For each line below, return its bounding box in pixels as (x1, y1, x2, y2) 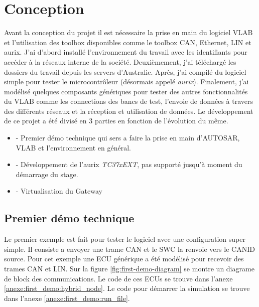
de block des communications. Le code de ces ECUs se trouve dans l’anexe (4, 273, 233, 283)
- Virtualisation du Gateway (16, 186, 102, 196)
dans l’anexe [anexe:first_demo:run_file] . (4, 292, 130, 303)
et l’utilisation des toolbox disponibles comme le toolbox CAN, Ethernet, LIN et (4, 37, 251, 47)
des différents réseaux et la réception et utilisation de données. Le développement (4, 105, 253, 116)
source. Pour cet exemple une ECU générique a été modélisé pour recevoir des (4, 253, 244, 264)
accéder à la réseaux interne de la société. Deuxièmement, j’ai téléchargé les (4, 56, 236, 67)
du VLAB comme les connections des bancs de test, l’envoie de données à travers (4, 96, 253, 106)
